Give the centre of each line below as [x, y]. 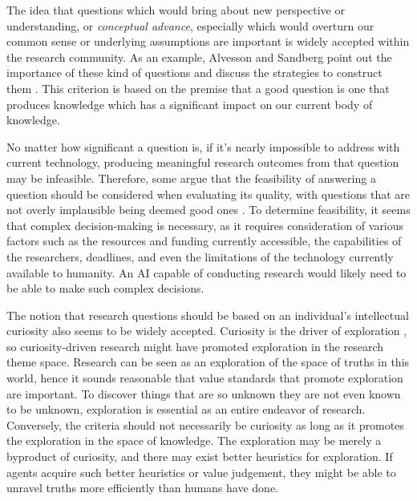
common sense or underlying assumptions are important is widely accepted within [208, 41]
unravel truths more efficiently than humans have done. [142, 488]
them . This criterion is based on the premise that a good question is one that [198, 88]
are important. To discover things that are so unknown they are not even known [204, 393]
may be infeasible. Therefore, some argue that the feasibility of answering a [191, 178]
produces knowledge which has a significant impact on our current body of [190, 104]
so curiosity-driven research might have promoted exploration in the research [195, 346]
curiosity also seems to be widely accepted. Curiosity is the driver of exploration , [207, 331]
